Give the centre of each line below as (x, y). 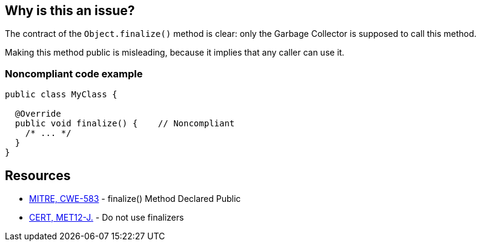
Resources (38, 175)
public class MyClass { (61, 95)
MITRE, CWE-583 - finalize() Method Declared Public (135, 199)
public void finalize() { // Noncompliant (125, 124)
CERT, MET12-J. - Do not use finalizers (107, 218)
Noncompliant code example (74, 73)
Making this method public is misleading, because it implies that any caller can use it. (175, 53)
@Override (38, 114)
